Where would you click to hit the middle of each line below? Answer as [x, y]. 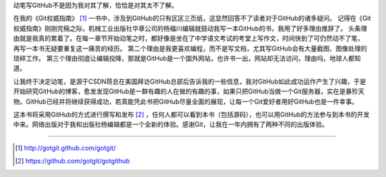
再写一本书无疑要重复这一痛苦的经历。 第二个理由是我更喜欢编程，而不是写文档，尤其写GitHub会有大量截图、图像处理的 [190, 48]
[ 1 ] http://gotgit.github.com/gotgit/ [65, 148]
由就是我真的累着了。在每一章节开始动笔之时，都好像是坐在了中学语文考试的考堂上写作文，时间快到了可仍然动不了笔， [188, 39]
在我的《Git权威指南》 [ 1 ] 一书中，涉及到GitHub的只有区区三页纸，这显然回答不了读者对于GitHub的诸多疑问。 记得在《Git [192, 19]
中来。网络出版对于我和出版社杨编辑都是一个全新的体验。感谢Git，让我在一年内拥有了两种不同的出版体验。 [171, 124]
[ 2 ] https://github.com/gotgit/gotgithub [73, 161]
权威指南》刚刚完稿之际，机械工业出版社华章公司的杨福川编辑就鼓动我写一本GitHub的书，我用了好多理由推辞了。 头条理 [190, 28]
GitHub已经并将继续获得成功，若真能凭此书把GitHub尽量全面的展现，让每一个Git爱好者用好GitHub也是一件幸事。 [192, 101]
